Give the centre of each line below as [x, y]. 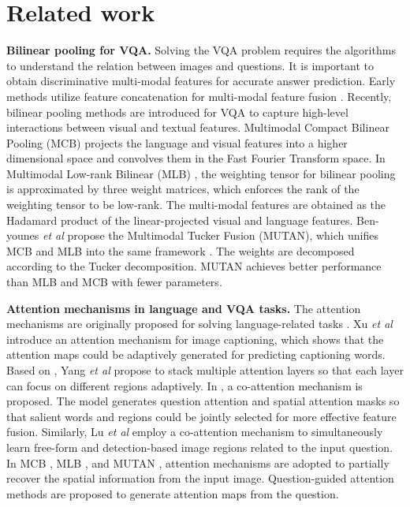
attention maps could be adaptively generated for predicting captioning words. [196, 354]
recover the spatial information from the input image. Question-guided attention [200, 478]
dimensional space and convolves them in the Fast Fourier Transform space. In [196, 158]
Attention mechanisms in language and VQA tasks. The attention [184, 308]
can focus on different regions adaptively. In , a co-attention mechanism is [184, 385]
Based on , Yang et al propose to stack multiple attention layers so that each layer [205, 370]
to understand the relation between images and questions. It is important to [190, 65]
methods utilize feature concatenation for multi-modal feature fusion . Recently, [199, 96]
